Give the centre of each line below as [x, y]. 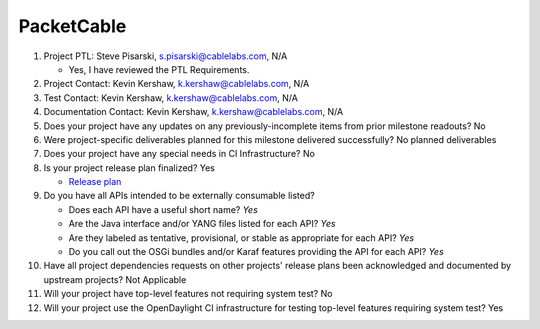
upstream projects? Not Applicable [115, 279]
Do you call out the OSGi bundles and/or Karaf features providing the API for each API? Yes [256, 252]
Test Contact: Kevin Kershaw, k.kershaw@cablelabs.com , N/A [171, 97]
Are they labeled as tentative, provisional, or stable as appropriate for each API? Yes [241, 237]
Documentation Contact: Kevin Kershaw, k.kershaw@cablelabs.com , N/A [193, 112]
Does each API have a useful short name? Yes [163, 209]
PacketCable [72, 26]
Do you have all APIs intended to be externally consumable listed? [179, 196]
